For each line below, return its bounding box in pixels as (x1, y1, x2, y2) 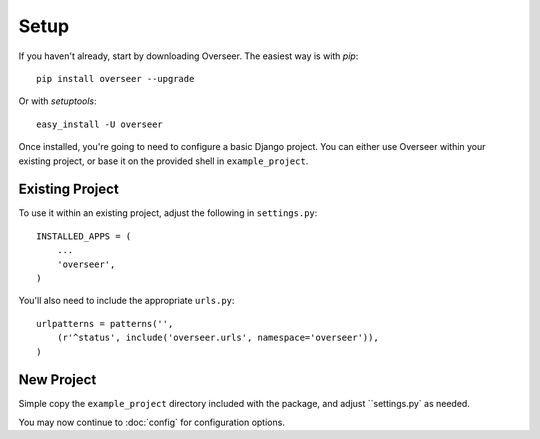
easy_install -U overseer (36, 118, 164, 130)
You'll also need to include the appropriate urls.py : (18, 295, 235, 307)
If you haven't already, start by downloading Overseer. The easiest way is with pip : (18, 50, 359, 62)
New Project (18, 371, 97, 389)
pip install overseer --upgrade (36, 73, 195, 84)
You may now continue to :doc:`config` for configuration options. (18, 416, 285, 428)
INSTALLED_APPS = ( (36, 230, 132, 242)
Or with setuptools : (18, 95, 97, 107)
